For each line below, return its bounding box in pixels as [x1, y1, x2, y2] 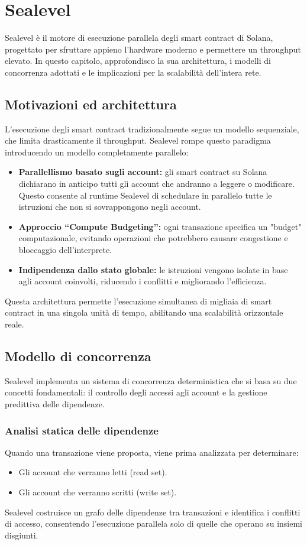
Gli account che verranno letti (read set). [18, 466, 167, 478]
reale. [5, 318, 24, 330]
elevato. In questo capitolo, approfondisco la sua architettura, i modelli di [5, 54, 271, 67]
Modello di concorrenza [5, 347, 151, 365]
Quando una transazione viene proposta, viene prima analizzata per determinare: [5, 446, 299, 458]
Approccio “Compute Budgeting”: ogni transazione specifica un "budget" [18, 220, 302, 232]
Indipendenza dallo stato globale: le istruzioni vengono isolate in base [18, 263, 288, 275]
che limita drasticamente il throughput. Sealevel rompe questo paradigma [5, 134, 271, 147]
